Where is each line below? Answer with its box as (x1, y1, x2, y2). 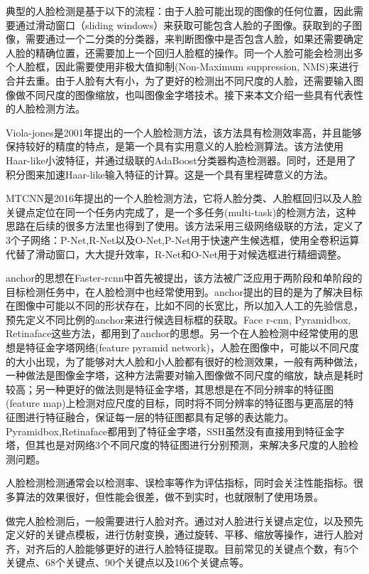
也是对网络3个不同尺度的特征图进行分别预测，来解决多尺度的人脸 (45, 437, 348, 452)
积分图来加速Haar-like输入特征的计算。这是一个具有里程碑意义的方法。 (6, 166, 334, 181)
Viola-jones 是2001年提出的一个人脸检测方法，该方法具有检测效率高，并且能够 (6, 124, 362, 139)
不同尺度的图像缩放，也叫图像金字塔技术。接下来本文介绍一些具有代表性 (25, 87, 363, 102)
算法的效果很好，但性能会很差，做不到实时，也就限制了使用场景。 (15, 489, 324, 504)
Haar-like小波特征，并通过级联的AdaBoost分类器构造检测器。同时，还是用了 (6, 152, 356, 167)
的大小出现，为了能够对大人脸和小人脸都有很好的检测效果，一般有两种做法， (6, 354, 363, 368)
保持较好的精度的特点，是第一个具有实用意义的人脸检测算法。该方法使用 (6, 139, 343, 154)
